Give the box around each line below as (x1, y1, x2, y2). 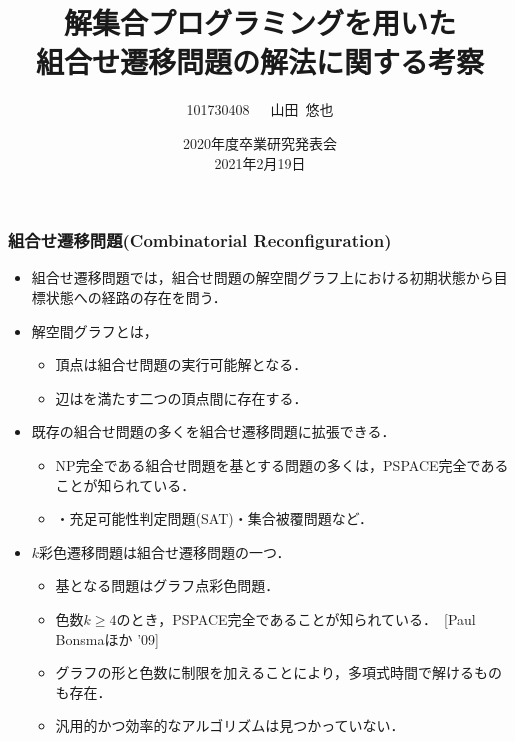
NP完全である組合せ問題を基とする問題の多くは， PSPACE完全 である (55, 454, 509, 475)
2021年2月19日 (214, 152, 306, 173)
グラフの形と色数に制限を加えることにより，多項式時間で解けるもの (55, 662, 502, 683)
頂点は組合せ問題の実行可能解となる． (55, 354, 308, 375)
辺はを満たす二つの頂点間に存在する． (55, 387, 308, 408)
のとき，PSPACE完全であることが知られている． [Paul (116, 608, 476, 629)
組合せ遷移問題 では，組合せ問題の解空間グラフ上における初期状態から (31, 267, 494, 288)
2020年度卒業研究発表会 (183, 132, 337, 153)
